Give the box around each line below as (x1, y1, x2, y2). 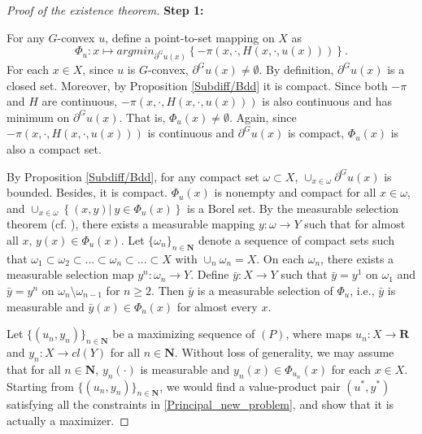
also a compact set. (7, 140, 102, 157)
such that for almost (304, 215, 406, 232)
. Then (151, 281, 185, 298)
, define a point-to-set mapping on (105, 28, 275, 46)
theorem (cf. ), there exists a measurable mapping (7, 215, 255, 232)
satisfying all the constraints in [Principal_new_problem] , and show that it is (7, 396, 394, 413)
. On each (256, 250, 305, 267)
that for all (7, 360, 61, 377)
